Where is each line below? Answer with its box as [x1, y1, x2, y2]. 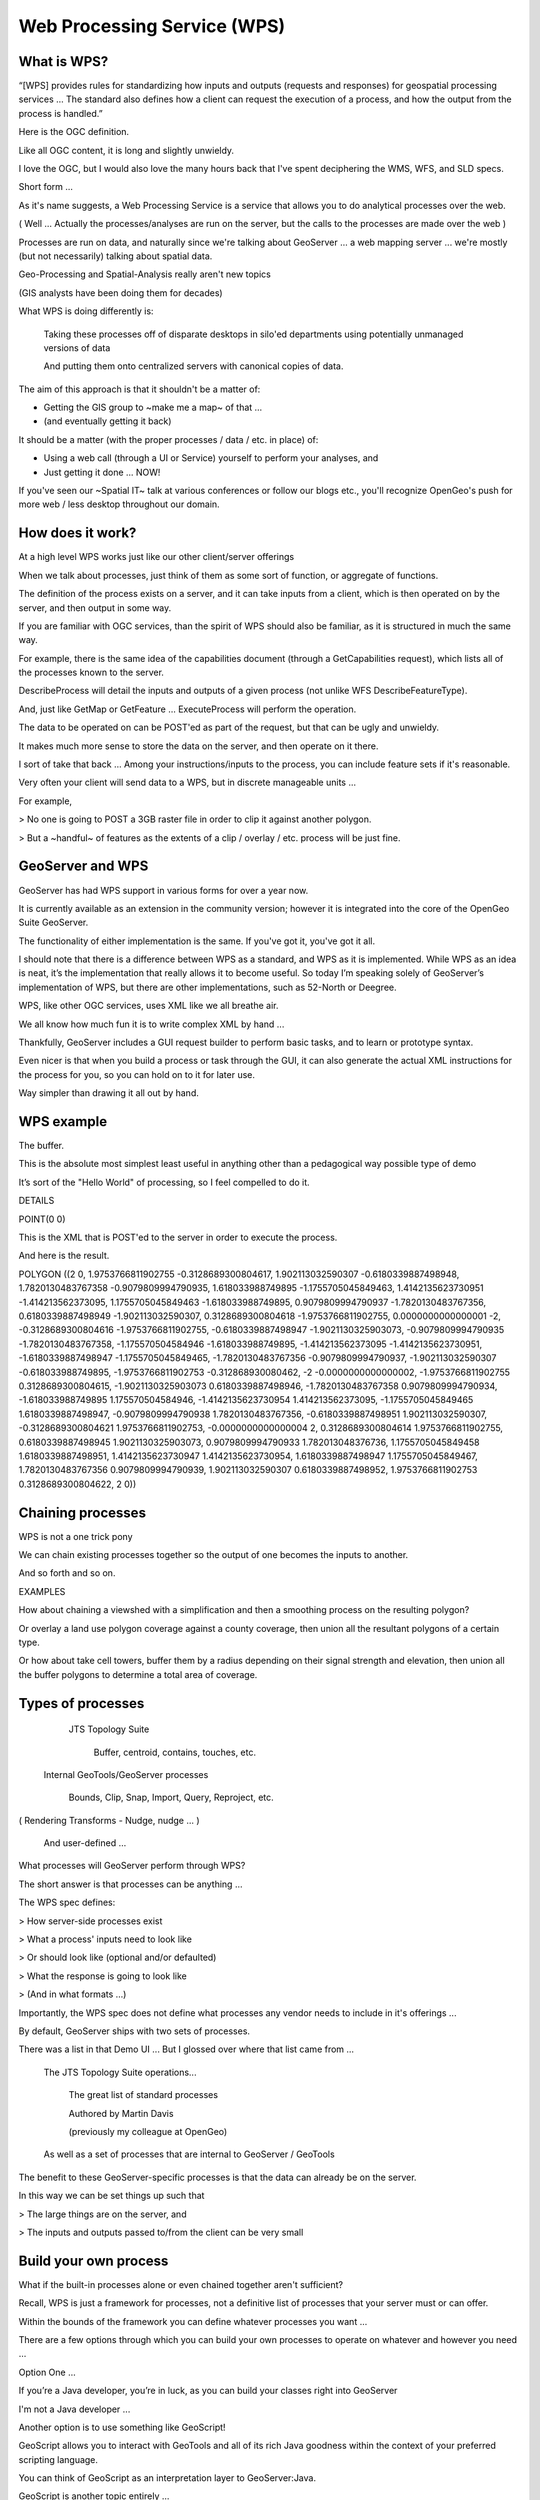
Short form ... [18, 181, 74, 193]
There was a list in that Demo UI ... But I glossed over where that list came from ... [18, 2043, 355, 2055]
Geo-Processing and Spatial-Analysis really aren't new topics [18, 268, 272, 280]
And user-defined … [43, 1837, 127, 1849]
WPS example [18, 1113, 108, 1130]
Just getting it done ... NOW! [43, 466, 161, 478]
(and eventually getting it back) [43, 415, 172, 427]
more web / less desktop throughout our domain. [18, 498, 220, 510]
